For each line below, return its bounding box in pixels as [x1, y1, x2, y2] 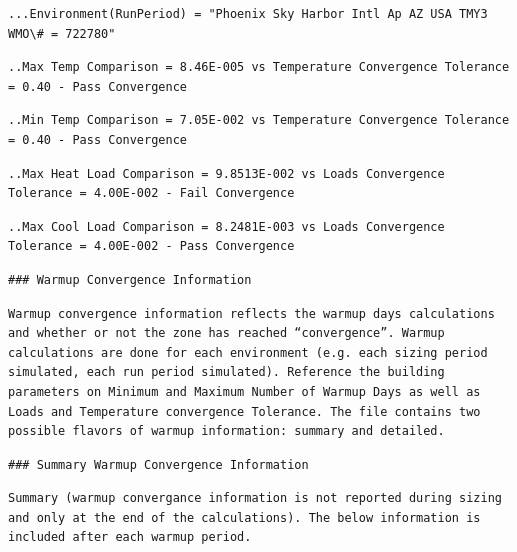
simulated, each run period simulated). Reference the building [8, 365, 445, 380]
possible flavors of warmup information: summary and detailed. [8, 424, 445, 439]
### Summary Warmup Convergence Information [8, 457, 309, 472]
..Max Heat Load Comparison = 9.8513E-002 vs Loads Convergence [8, 166, 445, 181]
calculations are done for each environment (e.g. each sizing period [8, 345, 488, 360]
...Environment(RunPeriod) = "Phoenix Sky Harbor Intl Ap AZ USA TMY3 [8, 7, 488, 21]
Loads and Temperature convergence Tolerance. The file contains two [8, 404, 481, 419]
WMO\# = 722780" [8, 26, 116, 41]
